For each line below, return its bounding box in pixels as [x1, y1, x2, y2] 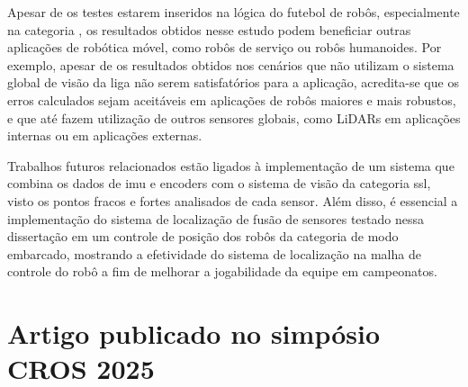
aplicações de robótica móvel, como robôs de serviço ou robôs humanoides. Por [7, 38, 442, 57]
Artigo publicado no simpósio [7, 315, 381, 352]
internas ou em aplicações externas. [7, 126, 202, 145]
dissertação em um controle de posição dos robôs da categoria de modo [7, 227, 399, 246]
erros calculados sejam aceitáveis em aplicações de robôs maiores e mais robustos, [7, 90, 456, 109]
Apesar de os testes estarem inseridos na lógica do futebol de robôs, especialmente [7, 3, 460, 21]
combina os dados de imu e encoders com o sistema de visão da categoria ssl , [7, 174, 431, 193]
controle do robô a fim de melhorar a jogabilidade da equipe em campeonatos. [7, 262, 437, 281]
